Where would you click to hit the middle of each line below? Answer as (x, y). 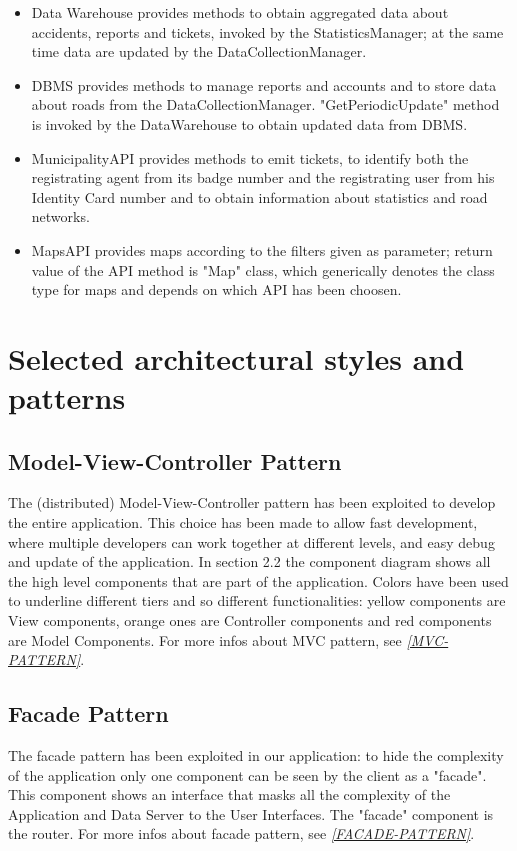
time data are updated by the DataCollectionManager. (199, 51)
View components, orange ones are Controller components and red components (250, 620)
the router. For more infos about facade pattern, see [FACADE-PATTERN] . (241, 833)
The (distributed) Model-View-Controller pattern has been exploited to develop (252, 502)
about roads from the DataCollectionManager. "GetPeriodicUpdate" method (265, 104)
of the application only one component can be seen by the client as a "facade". (247, 774)
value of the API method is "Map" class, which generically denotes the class (263, 269)
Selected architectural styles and (236, 357)
